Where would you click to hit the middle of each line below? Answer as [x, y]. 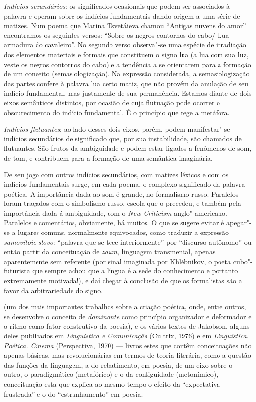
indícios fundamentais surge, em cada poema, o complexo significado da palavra [125, 184]
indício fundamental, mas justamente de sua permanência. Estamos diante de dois [128, 93]
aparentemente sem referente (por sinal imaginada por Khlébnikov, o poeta [118, 261]
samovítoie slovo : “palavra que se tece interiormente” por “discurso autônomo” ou [128, 242]
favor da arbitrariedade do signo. [54, 290]
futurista [17, 271]
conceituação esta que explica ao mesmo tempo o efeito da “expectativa [112, 384]
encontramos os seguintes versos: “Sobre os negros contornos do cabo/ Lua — [121, 35]
